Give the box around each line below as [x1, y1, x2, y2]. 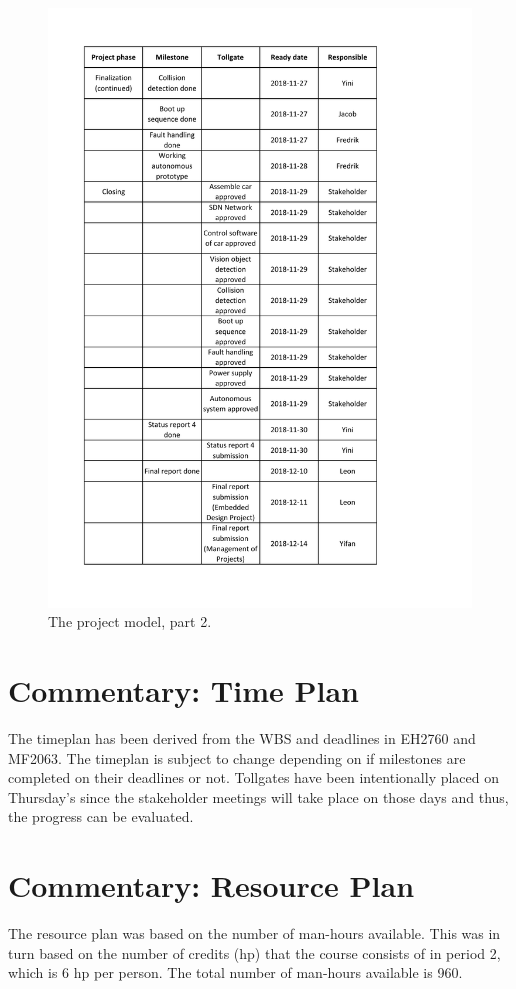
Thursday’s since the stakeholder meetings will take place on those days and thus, [8, 786, 509, 807]
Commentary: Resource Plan [8, 865, 415, 906]
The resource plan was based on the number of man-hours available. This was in [8, 923, 501, 944]
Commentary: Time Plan [8, 670, 359, 711]
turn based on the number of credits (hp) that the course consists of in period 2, [8, 942, 501, 963]
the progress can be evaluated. [8, 806, 194, 827]
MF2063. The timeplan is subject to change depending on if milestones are [8, 747, 466, 768]
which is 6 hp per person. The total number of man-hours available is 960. [8, 962, 463, 983]
